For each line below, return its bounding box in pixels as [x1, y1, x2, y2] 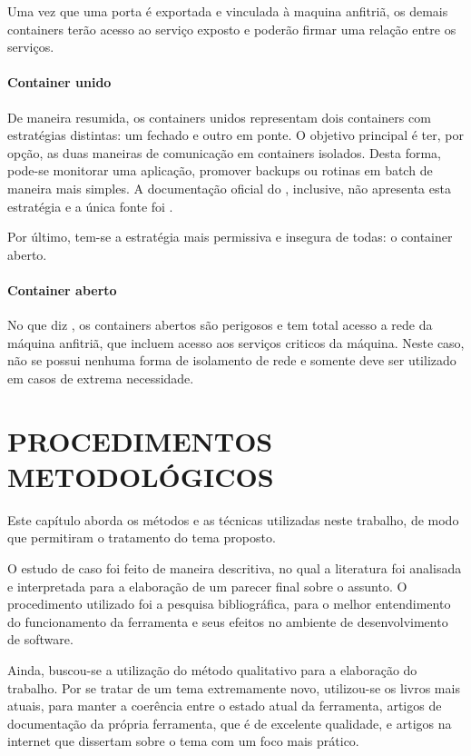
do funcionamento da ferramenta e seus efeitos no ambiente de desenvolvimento [7, 612, 448, 631]
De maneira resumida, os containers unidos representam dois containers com [7, 107, 431, 126]
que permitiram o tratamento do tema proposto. [7, 528, 276, 547]
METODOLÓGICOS [7, 457, 274, 494]
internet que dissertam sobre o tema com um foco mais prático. [7, 731, 359, 751]
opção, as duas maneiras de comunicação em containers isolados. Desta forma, [7, 143, 441, 162]
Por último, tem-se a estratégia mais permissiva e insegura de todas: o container [7, 227, 453, 246]
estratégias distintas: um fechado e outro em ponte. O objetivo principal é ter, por [7, 125, 464, 144]
